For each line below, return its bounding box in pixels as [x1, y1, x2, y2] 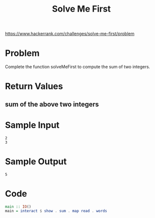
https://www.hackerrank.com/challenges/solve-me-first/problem [5, 31, 135, 37]
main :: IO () [5, 204, 31, 209]
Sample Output [5, 156, 67, 167]
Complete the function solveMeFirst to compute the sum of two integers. [5, 64, 150, 70]
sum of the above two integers [5, 100, 99, 108]
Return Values [5, 81, 63, 92]
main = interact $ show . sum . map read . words [5, 209, 108, 214]
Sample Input [5, 119, 60, 131]
